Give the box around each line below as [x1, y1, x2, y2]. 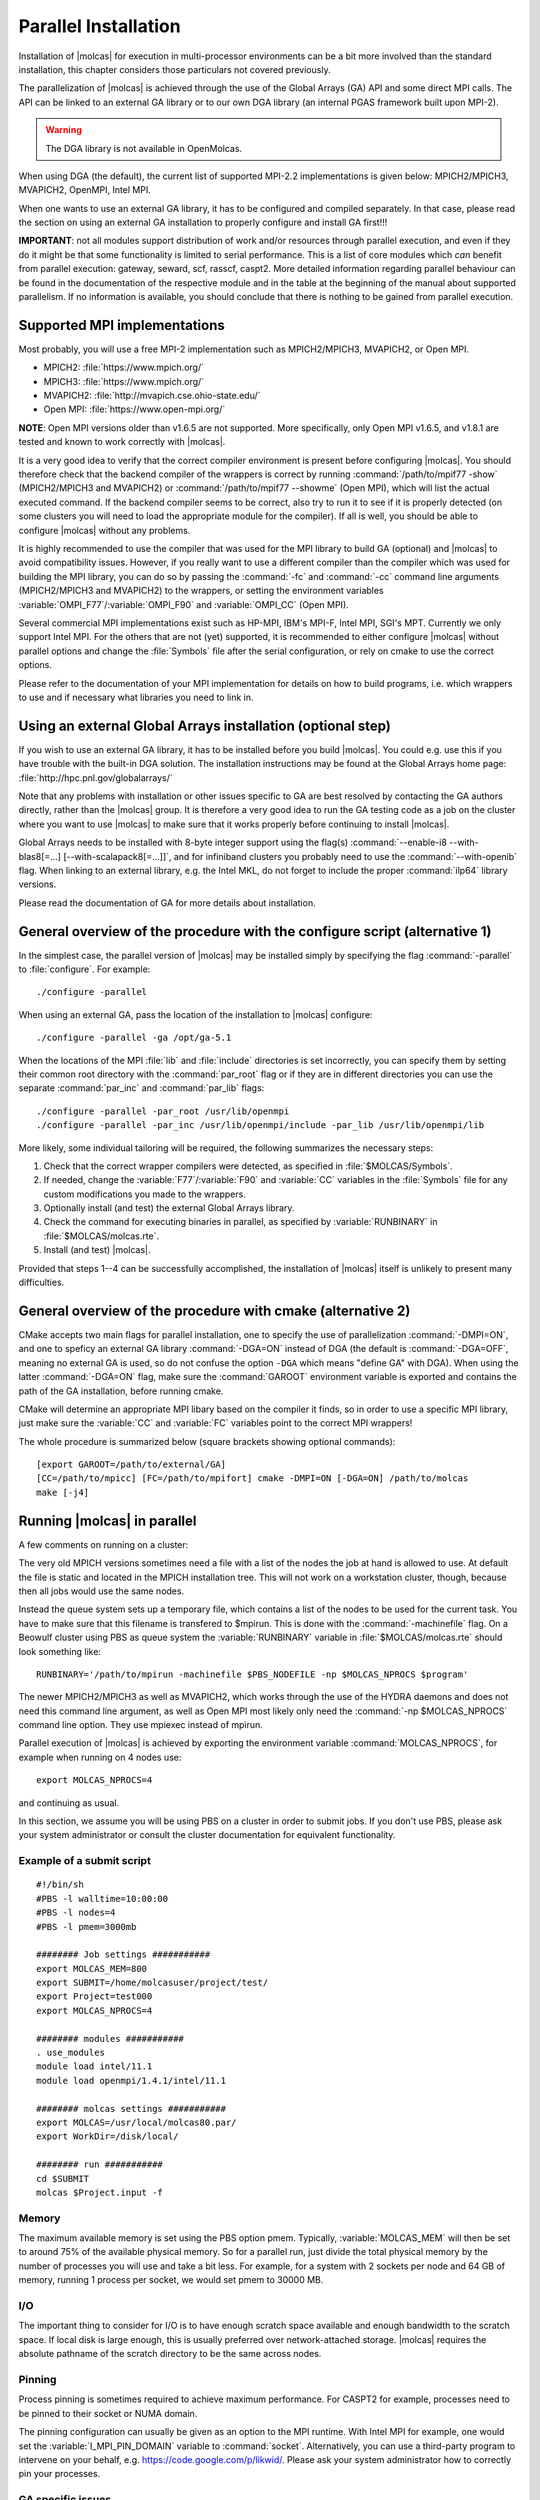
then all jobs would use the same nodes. [18, 1585, 185, 1597]
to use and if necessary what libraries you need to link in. [18, 691, 254, 703]
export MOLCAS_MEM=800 [36, 1963, 148, 1974]
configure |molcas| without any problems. [18, 524, 191, 536]
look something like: [18, 1645, 102, 1657]
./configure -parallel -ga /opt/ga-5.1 [36, 1032, 232, 1044]
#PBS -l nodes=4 [36, 1907, 116, 1919]
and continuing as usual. [18, 1796, 120, 1809]
